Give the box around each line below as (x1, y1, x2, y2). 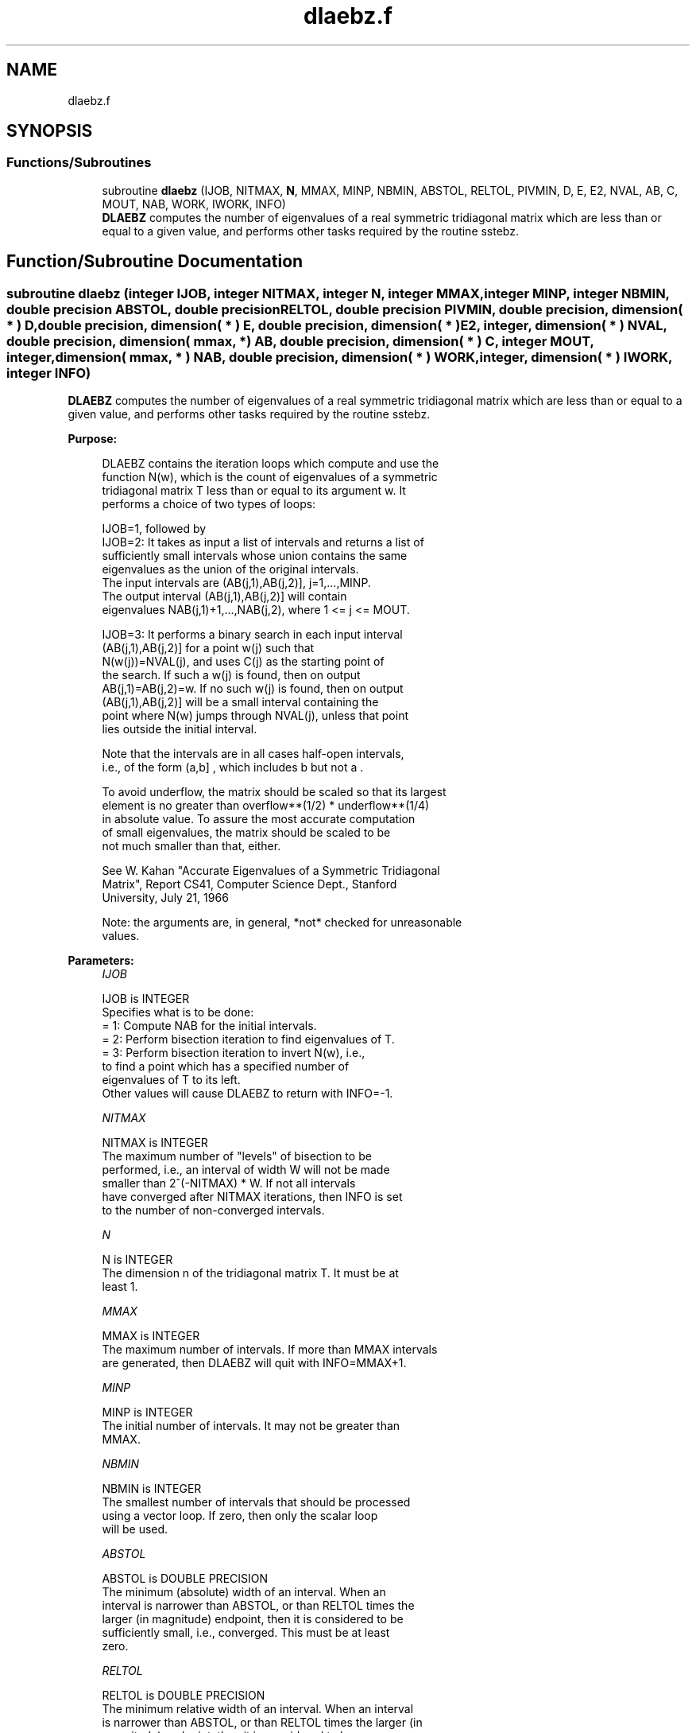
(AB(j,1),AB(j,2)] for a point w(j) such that (102, 641, 315, 655)
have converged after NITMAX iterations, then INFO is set (102, 1190, 403, 1204)
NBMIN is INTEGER (102, 1482, 202, 1496)
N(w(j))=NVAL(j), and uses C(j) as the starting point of (102, 655, 385, 669)
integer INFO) (6, 364, 91, 381)
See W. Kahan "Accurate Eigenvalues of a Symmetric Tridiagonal (102, 864, 440, 878)
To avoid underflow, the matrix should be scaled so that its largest (102, 785, 447, 799)
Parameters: (68, 954, 134, 968)
